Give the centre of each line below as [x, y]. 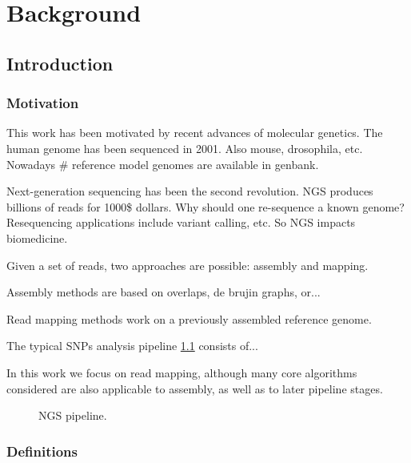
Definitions [42, 451]
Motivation [43, 103]
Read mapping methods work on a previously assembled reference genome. [189, 318]
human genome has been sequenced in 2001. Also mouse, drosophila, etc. [185, 148]
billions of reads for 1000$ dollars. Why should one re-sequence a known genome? [205, 206]
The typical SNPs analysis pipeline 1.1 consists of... [132, 346]
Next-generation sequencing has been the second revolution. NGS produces [190, 191]
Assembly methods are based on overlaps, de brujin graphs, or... [164, 292]
